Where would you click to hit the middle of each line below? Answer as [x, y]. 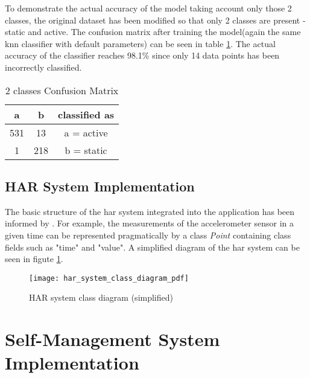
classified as [86, 114]
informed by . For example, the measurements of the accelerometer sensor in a [150, 223]
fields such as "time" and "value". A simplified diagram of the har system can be [152, 247]
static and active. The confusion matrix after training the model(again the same [153, 32]
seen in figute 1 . [34, 259]
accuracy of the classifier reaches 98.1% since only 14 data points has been [142, 55]
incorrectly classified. [43, 67]
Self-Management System [112, 339]
